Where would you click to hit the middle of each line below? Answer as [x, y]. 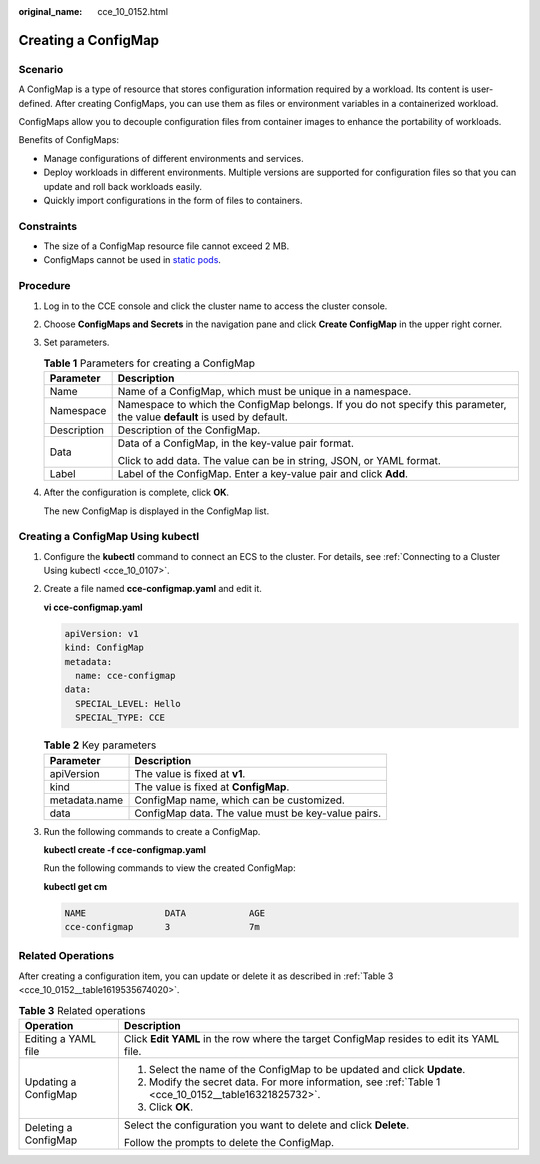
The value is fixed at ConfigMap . [212, 787]
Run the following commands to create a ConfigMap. [152, 831]
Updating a [50, 1082]
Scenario [41, 69]
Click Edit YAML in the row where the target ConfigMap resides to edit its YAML [311, 1038]
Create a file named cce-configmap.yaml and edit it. [152, 589]
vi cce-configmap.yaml [93, 607]
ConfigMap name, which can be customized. [239, 800]
